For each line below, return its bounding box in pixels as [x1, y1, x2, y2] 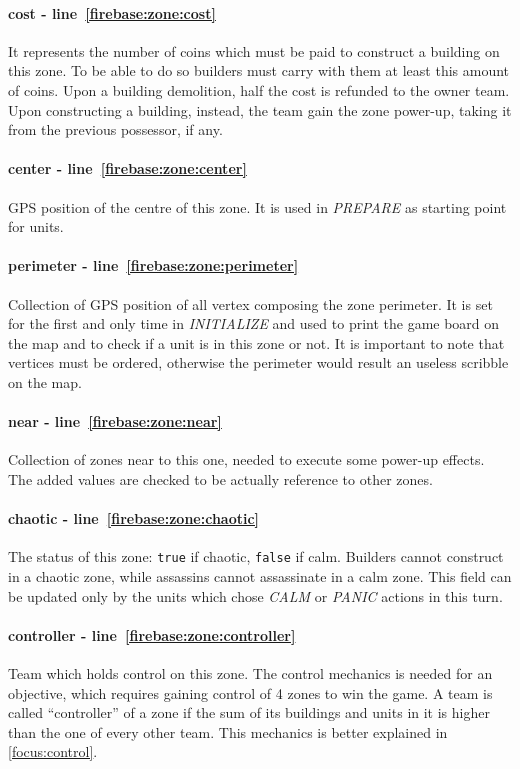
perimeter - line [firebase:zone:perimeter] [8, 255, 299, 276]
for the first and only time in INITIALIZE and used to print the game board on [8, 313, 500, 334]
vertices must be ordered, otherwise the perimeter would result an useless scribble [8, 352, 509, 373]
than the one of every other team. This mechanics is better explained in [8, 721, 448, 742]
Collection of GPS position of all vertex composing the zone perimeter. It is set [8, 293, 493, 314]
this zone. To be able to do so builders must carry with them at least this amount [8, 60, 510, 81]
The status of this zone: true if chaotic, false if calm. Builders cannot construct [8, 546, 504, 567]
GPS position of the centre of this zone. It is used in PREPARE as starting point [8, 196, 507, 217]
